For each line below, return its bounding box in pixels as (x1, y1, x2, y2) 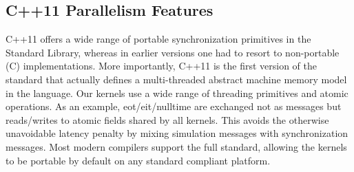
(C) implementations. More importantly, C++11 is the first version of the (6, 58, 317, 73)
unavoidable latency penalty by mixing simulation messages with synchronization (6, 126, 348, 140)
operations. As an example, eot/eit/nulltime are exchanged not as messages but (6, 99, 342, 114)
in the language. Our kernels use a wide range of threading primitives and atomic (6, 85, 348, 100)
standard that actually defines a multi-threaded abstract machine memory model (6, 72, 347, 86)
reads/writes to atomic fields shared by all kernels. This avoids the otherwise (6, 112, 329, 127)
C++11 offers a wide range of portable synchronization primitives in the (6, 32, 311, 46)
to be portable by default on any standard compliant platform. (6, 153, 271, 167)
